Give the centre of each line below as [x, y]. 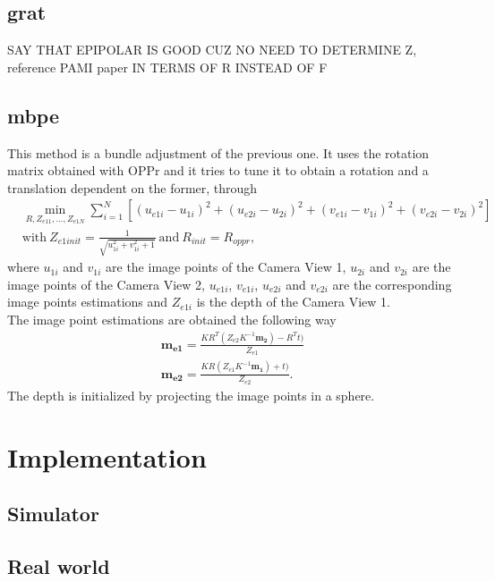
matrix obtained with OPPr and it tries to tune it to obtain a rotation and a [218, 170]
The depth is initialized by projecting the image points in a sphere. [191, 395]
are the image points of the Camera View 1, [226, 267]
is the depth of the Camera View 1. [293, 302]
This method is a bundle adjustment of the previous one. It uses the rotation [218, 152]
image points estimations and [88, 302]
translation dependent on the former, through [132, 187]
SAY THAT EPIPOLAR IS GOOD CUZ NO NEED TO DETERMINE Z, [212, 50]
